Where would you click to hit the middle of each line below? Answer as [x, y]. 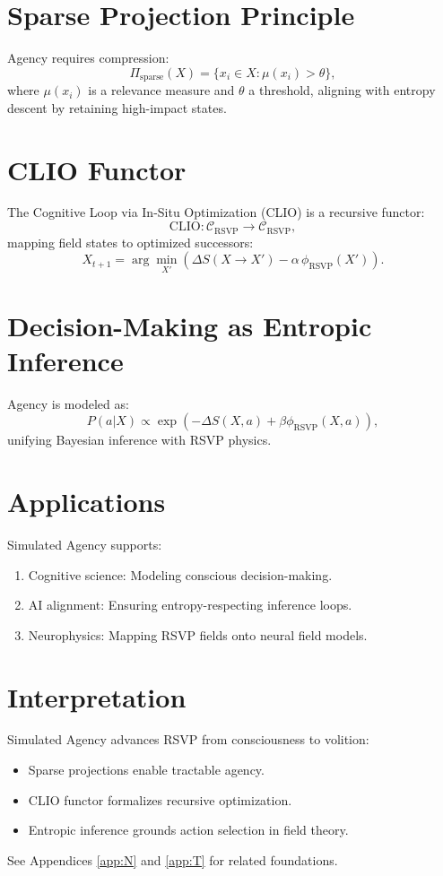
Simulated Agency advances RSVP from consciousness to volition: [188, 739]
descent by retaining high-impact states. [117, 107]
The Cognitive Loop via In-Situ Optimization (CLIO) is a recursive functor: [216, 212]
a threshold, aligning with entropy [342, 90]
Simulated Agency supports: [85, 544]
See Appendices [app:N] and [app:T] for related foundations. [173, 859]
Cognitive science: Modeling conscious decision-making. [180, 574]
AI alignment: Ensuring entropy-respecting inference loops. [190, 605]
